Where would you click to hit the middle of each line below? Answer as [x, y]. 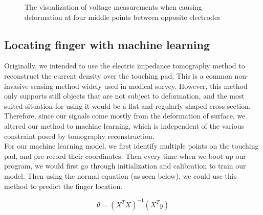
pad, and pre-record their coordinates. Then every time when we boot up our [125, 156]
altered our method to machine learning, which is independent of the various [124, 125]
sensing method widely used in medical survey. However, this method [139, 86]
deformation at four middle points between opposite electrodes [123, 17]
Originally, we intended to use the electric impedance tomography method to [125, 66]
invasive [16, 86]
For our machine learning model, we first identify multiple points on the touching [131, 146]
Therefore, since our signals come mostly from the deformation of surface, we [125, 116]
